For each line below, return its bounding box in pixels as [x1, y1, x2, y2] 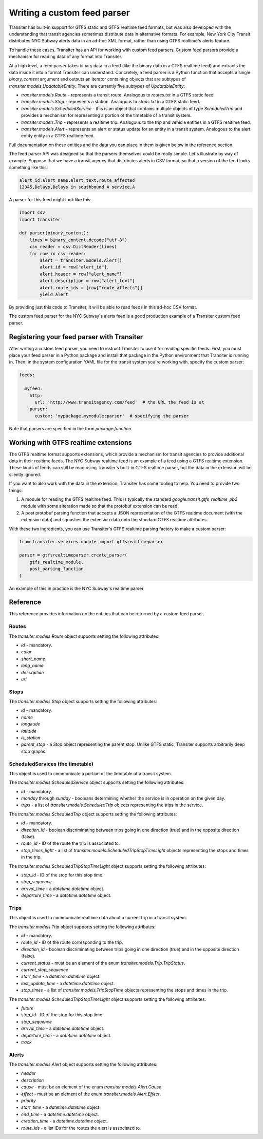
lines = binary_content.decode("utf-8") [29, 237, 128, 243]
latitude [21, 728, 37, 734]
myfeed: [24, 386, 43, 392]
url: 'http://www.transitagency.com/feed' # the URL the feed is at [35, 399, 205, 405]
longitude [21, 721, 40, 727]
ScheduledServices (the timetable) [9, 760, 94, 767]
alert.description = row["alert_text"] [39, 278, 135, 284]
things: [9, 487, 23, 493]
